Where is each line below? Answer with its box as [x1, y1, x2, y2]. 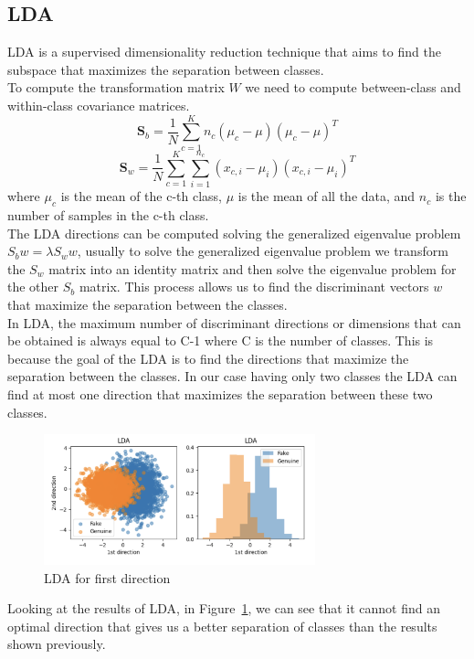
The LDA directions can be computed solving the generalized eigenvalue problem [7, 223, 461, 242]
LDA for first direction [44, 568, 171, 587]
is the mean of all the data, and [237, 186, 416, 206]
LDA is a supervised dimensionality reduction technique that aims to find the [7, 42, 441, 61]
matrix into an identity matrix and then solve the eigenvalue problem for [48, 259, 457, 278]
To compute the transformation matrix [7, 78, 225, 97]
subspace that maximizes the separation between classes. [7, 59, 324, 79]
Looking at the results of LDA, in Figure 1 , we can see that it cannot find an [7, 599, 440, 618]
